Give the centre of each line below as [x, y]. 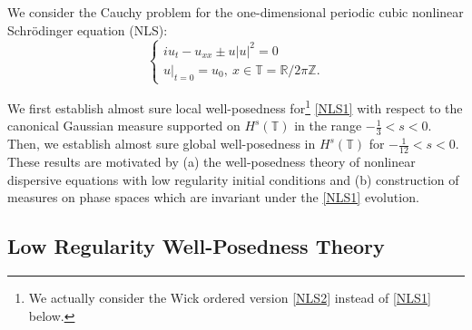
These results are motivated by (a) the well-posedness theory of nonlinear [211, 161]
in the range [328, 126]
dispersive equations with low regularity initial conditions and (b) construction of [233, 179]
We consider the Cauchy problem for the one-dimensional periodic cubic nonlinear [236, 12]
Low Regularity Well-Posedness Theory [196, 246]
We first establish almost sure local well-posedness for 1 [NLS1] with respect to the [235, 107]
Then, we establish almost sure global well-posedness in [162, 144]
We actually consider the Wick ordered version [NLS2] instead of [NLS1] [230, 297]
